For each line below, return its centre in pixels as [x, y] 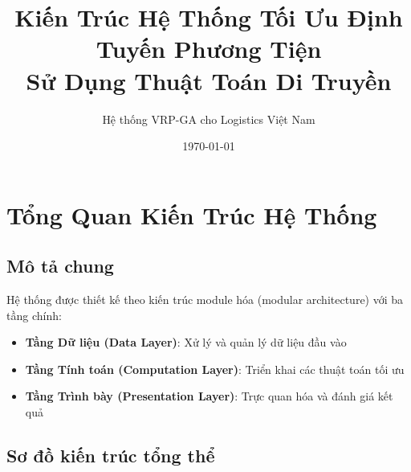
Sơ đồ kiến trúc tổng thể [111, 456]
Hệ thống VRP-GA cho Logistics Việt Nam [209, 119]
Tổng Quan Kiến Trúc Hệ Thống [192, 214]
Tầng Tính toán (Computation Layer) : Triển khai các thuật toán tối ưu [215, 369]
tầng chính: [34, 315]
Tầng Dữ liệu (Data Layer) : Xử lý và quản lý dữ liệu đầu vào [186, 342]
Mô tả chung [60, 266]
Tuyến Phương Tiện [209, 49]
